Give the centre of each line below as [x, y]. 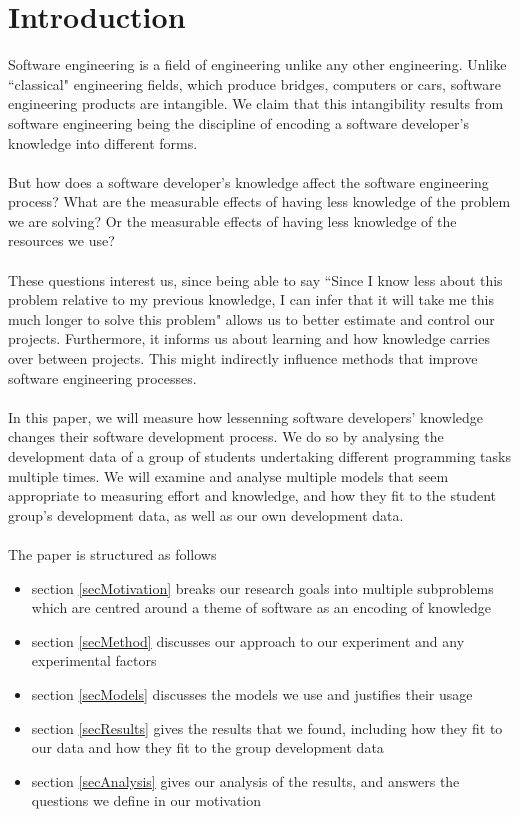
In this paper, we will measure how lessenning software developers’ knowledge [246, 416]
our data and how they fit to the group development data [207, 747]
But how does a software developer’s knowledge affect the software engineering [248, 181]
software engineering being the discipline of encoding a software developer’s [238, 122]
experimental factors [94, 660]
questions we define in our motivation [146, 800]
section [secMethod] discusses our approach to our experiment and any [248, 640]
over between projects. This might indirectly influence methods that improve [243, 358]
